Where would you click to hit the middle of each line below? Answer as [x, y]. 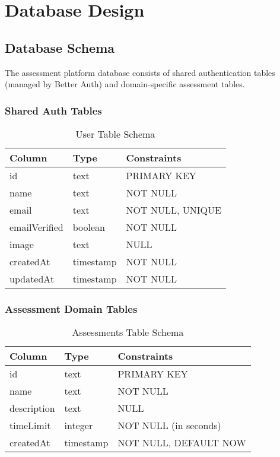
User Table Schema [115, 134]
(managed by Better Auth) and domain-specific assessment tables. [125, 84]
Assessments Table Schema [128, 332]
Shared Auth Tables [53, 110]
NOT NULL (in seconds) [169, 426]
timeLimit [30, 426]
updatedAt [32, 278]
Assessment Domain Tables [71, 308]
